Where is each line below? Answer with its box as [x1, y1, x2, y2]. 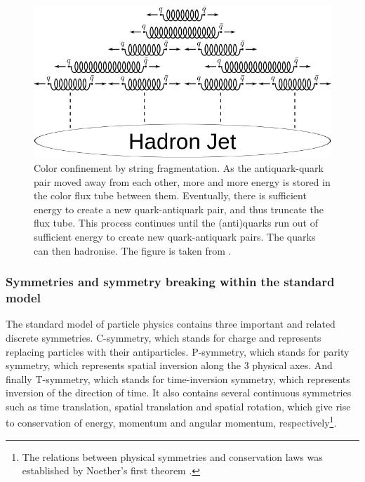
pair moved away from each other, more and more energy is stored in [34, 174, 331, 189]
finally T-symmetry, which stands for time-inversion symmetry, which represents [6, 371, 350, 386]
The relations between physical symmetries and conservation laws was [22, 449, 323, 464]
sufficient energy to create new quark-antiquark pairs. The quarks [34, 229, 316, 243]
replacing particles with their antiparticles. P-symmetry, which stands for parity [6, 344, 350, 359]
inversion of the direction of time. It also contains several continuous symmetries [6, 385, 352, 400]
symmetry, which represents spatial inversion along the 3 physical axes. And [6, 358, 333, 373]
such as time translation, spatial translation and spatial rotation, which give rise [6, 399, 351, 413]
